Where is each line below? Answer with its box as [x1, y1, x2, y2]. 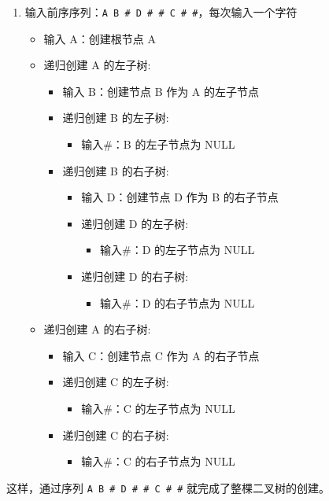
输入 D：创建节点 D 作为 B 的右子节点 [81, 189, 279, 205]
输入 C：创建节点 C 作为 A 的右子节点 [62, 347, 260, 363]
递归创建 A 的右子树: [43, 321, 151, 337]
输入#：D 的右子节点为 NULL [99, 294, 255, 311]
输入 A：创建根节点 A [43, 30, 156, 46]
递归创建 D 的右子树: [81, 268, 189, 284]
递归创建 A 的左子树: [43, 57, 151, 73]
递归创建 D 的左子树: [81, 215, 189, 231]
